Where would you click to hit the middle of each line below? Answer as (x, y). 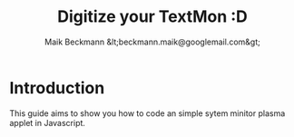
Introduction (57, 88)
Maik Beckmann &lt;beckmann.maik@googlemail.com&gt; (152, 42)
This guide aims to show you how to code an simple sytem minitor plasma (147, 113)
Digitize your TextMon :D (152, 17)
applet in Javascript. (48, 122)
